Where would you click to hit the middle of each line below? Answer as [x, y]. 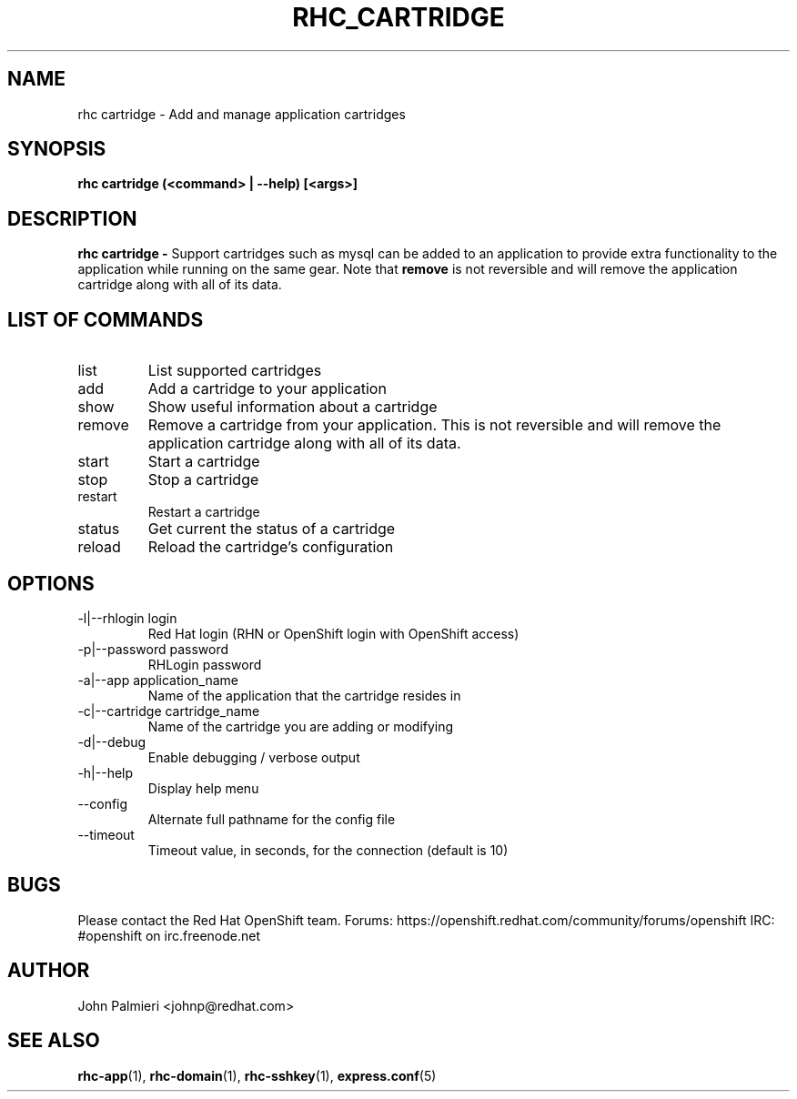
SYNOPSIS [57, 149]
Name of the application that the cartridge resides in [304, 695]
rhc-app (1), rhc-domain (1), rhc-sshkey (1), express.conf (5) [257, 1075]
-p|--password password [153, 649]
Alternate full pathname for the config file [272, 819]
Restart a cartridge [204, 512]
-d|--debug [112, 741]
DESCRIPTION [72, 218]
